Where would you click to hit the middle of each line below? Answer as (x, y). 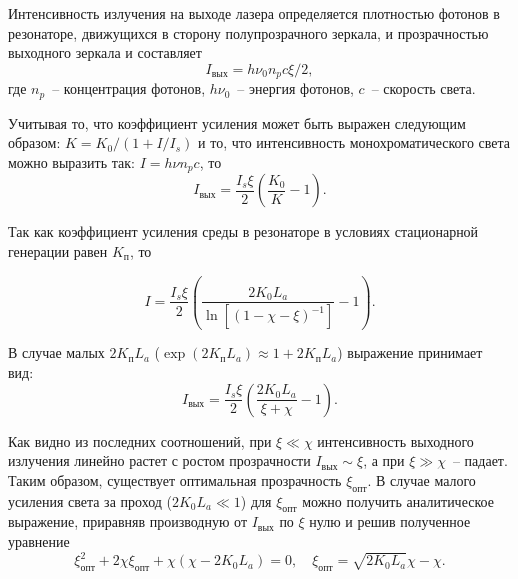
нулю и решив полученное (390, 521)
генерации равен (58, 250)
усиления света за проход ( (90, 500)
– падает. (480, 460)
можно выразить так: (71, 161)
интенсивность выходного (395, 440)
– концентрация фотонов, (129, 88)
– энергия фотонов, (295, 88)
